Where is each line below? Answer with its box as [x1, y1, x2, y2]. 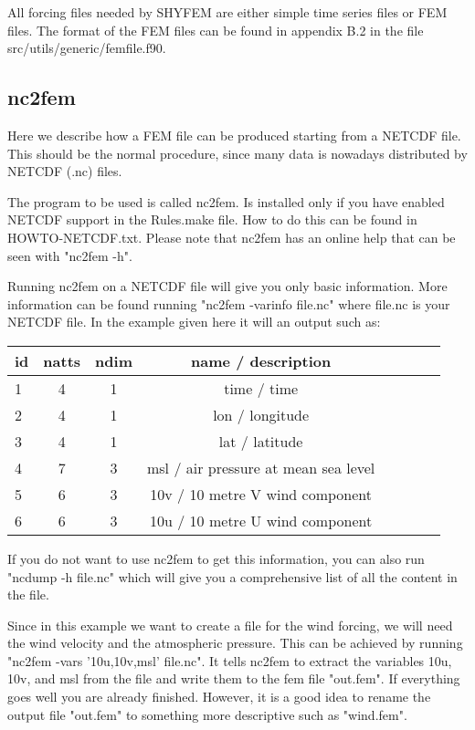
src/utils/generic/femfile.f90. [7, 38, 166, 57]
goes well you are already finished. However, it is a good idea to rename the [7, 687, 431, 706]
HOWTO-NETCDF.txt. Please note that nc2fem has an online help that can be [7, 227, 456, 246]
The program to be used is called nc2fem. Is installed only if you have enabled [7, 192, 445, 211]
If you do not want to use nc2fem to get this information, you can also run [7, 548, 425, 568]
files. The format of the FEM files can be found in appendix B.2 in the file [7, 20, 424, 39]
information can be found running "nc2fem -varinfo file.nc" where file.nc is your [7, 294, 450, 313]
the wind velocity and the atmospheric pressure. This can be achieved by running [7, 633, 463, 652]
